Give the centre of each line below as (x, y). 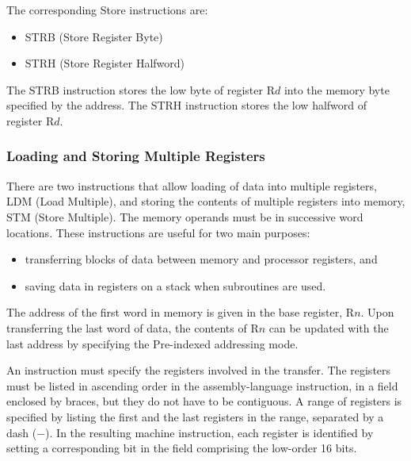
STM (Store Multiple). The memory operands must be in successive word (185, 216)
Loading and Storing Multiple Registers (136, 156)
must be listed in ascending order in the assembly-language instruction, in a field (202, 385)
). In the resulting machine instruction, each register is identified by (209, 432)
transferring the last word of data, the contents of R (133, 327)
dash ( (22, 432)
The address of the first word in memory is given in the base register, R (181, 312)
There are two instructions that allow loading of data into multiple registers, (192, 185)
